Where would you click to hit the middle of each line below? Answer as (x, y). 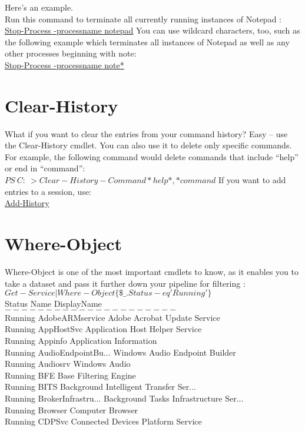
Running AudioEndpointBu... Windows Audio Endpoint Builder (120, 352)
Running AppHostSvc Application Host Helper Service (103, 329)
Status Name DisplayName (53, 304)
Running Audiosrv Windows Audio (68, 364)
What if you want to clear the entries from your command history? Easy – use (146, 133)
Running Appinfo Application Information (81, 340)
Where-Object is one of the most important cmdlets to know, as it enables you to (152, 271)
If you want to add (252, 180)
